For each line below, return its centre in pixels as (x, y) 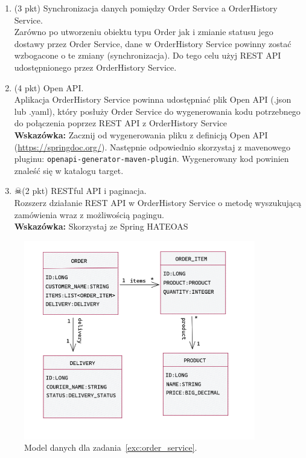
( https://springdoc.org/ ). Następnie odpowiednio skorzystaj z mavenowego (152, 147)
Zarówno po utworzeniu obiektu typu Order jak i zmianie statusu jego (144, 32)
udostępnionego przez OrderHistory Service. (95, 67)
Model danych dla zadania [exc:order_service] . (111, 447)
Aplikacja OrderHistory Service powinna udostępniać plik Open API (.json (153, 99)
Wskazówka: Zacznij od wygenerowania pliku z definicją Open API (141, 134)
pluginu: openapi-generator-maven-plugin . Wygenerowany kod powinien (151, 159)
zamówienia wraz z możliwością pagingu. (89, 214)
